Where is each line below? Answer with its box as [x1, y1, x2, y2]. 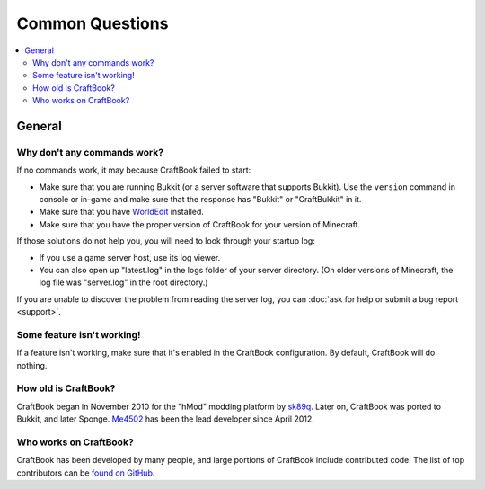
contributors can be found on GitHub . [16, 467, 155, 478]
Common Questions [16, 13, 169, 33]
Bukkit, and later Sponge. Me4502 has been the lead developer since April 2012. [16, 413, 314, 424]
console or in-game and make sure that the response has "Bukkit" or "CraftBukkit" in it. [39, 194, 362, 205]
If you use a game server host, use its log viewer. [39, 252, 221, 262]
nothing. [16, 360, 48, 370]
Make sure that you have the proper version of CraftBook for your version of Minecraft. [39, 218, 361, 229]
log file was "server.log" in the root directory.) [39, 277, 208, 288]
